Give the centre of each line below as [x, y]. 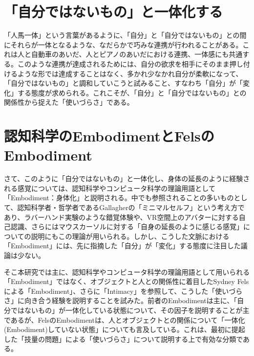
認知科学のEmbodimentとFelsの [109, 136]
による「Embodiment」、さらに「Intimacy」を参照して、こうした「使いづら [123, 291]
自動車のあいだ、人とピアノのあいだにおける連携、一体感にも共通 [137, 54]
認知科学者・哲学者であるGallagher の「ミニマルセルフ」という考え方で [131, 207]
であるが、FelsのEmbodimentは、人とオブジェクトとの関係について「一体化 [125, 320]
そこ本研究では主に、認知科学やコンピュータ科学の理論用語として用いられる [127, 272]
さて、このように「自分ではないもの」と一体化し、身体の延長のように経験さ [127, 178]
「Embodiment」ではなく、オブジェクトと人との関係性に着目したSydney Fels [127, 281]
